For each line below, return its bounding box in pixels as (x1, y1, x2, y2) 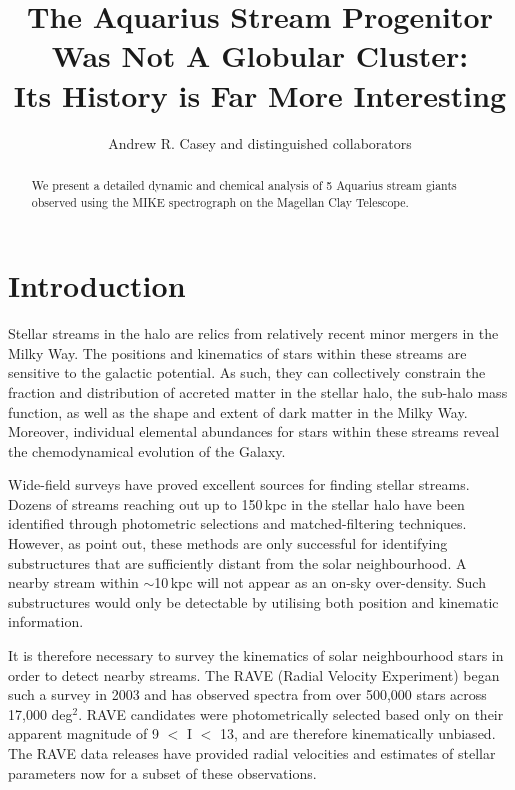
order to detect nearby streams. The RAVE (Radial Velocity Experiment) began (8, 664, 500, 685)
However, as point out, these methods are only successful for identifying (8, 533, 448, 554)
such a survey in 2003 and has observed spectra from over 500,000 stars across (8, 684, 487, 705)
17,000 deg (8, 703, 73, 724)
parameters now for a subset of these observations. (8, 762, 317, 783)
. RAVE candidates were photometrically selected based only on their (78, 703, 504, 724)
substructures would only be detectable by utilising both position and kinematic (8, 591, 499, 612)
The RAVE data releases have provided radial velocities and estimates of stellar (8, 743, 496, 764)
